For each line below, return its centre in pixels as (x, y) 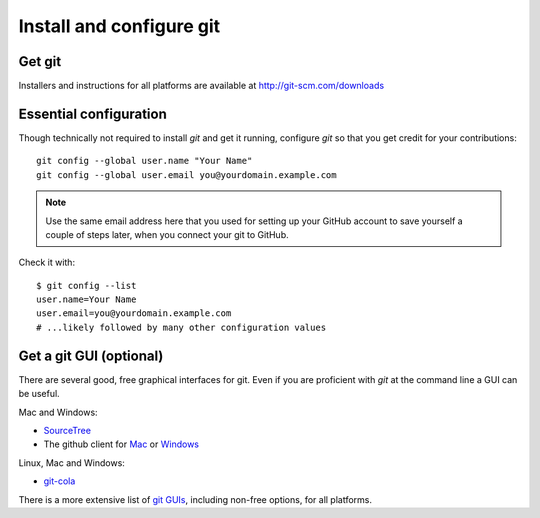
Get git (40, 61)
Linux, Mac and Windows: (71, 462)
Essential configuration (92, 113)
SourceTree (67, 430)
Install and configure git (119, 26)
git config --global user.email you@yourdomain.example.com (186, 174)
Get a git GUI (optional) (91, 355)
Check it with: (46, 262)
